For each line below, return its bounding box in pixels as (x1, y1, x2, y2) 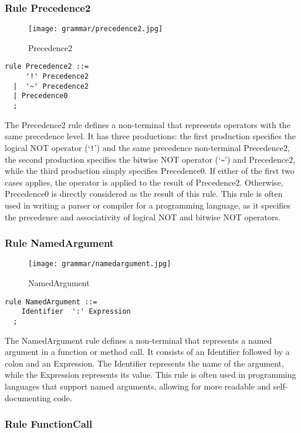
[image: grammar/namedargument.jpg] (28, 260, 171, 268)
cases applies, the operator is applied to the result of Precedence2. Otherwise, (5, 176, 283, 188)
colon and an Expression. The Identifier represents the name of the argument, (5, 357, 284, 369)
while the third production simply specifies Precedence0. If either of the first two (5, 165, 295, 177)
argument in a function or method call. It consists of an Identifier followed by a (5, 345, 290, 358)
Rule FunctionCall (5, 417, 93, 431)
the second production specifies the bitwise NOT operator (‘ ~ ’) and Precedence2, (5, 153, 296, 165)
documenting (5, 391, 51, 404)
